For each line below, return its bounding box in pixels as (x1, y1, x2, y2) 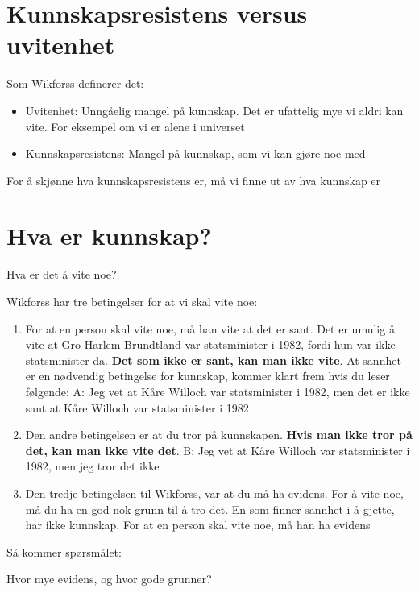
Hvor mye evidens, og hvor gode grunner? (6, 570, 212, 587)
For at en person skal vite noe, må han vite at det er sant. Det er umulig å (25, 320, 395, 337)
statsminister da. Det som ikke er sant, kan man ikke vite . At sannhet (25, 351, 401, 368)
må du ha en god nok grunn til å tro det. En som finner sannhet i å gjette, (25, 500, 395, 517)
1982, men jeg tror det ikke (25, 457, 160, 474)
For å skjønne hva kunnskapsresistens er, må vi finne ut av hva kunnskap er (6, 172, 381, 188)
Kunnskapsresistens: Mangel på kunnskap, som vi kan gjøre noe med (25, 145, 366, 162)
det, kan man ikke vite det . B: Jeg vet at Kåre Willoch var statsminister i (25, 441, 410, 458)
